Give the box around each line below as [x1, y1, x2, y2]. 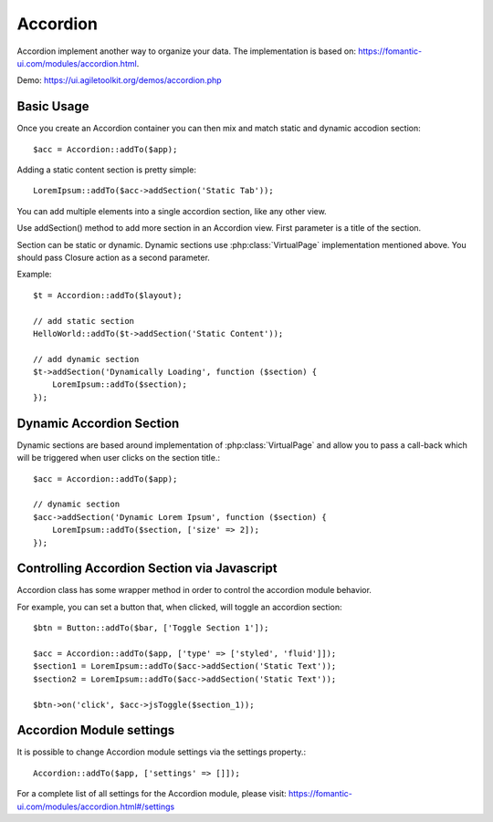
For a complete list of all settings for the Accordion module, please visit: [16, 788, 287, 799]
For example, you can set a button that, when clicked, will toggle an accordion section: [16, 601, 342, 612]
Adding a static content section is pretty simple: [16, 164, 196, 175]
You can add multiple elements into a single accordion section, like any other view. [16, 205, 328, 216]
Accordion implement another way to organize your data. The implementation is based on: [16, 46, 356, 57]
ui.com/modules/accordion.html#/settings [16, 801, 175, 812]
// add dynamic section [33, 354, 140, 364]
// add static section [33, 316, 135, 326]
